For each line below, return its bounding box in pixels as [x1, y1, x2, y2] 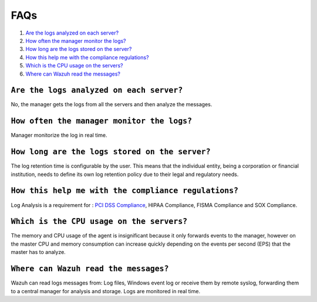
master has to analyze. [11, 249, 66, 256]
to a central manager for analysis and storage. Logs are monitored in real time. [11, 287, 201, 294]
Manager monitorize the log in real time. [11, 132, 108, 139]
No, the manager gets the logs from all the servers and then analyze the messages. [11, 101, 213, 108]
